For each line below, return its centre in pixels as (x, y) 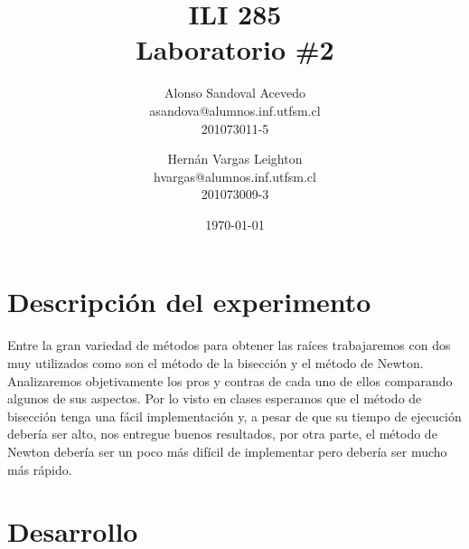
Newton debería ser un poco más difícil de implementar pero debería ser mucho (227, 451)
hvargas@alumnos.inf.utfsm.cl (235, 176)
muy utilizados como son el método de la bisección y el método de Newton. (216, 363)
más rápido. (40, 469)
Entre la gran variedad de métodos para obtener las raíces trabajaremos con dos (229, 345)
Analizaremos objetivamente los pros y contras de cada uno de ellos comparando (230, 380)
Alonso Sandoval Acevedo (234, 93)
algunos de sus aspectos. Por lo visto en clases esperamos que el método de (215, 398)
